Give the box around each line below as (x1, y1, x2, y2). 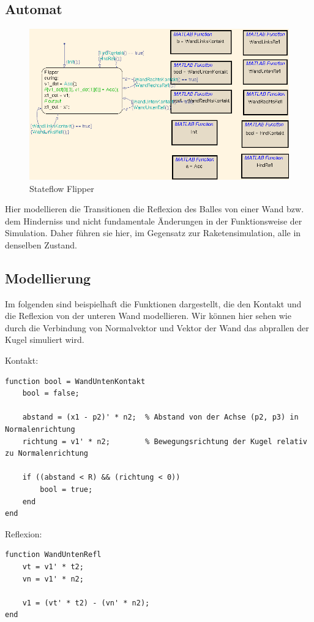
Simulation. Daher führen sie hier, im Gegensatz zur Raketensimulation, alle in (5, 226, 301, 239)
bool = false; (22, 389, 80, 398)
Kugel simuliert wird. (5, 333, 84, 346)
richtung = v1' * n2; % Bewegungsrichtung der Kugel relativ (22, 437, 307, 446)
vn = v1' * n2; (22, 574, 84, 583)
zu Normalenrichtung (5, 449, 89, 458)
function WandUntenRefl (5, 550, 102, 559)
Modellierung (5, 268, 91, 287)
